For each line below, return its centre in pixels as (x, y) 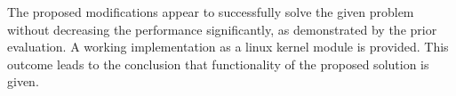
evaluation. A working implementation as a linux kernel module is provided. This (228, 47)
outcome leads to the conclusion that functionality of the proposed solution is (218, 64)
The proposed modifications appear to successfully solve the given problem (211, 12)
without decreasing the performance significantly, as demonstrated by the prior (222, 29)
